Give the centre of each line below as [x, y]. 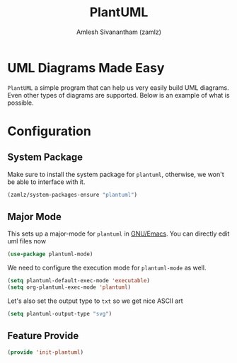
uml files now [27, 241]
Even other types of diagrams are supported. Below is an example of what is [118, 95]
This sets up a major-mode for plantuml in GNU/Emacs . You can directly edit [118, 234]
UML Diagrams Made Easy [86, 68]
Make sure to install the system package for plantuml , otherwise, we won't [116, 174]
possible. [21, 103]
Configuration [50, 131]
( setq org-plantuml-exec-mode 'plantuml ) [69, 287]
